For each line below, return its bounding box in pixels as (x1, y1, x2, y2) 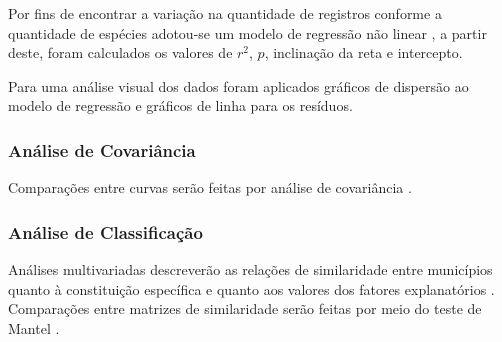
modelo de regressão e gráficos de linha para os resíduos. (8, 95, 353, 116)
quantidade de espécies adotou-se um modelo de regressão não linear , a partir (8, 22, 487, 43)
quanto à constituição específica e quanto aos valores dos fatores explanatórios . (8, 278, 495, 299)
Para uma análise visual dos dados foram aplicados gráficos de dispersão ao (8, 75, 469, 96)
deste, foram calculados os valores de (8, 42, 233, 63)
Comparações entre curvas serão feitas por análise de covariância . (8, 177, 412, 198)
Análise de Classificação (8, 219, 203, 244)
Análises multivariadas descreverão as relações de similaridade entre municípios (8, 259, 493, 279)
